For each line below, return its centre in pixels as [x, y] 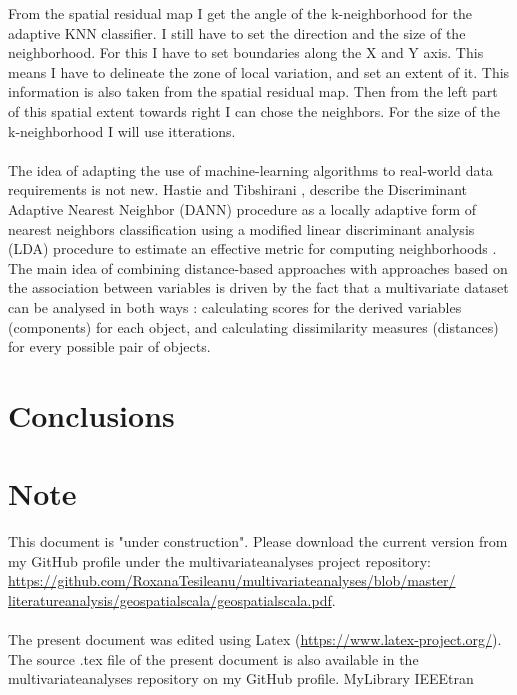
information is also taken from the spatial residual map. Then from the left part [253, 91]
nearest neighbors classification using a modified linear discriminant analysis [241, 228]
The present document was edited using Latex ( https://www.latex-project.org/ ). [255, 639]
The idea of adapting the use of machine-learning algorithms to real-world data [250, 169]
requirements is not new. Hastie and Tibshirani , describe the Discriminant [237, 189]
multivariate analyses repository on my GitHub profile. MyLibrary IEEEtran [241, 678]
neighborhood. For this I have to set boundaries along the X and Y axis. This [246, 52]
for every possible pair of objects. [109, 346]
